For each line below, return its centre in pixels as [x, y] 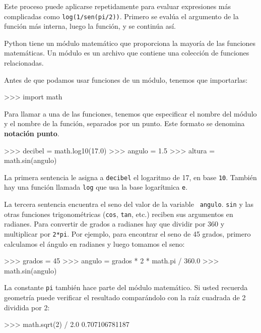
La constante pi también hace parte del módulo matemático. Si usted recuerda [126, 287]
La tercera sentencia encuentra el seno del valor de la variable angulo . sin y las [129, 204]
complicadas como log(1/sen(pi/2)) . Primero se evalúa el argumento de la [121, 16]
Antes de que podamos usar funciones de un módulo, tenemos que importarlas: [126, 79]
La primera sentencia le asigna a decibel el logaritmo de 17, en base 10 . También [130, 177]
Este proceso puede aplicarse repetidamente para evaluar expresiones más [118, 6]
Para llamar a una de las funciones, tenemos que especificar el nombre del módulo [130, 113]
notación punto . [32, 133]
